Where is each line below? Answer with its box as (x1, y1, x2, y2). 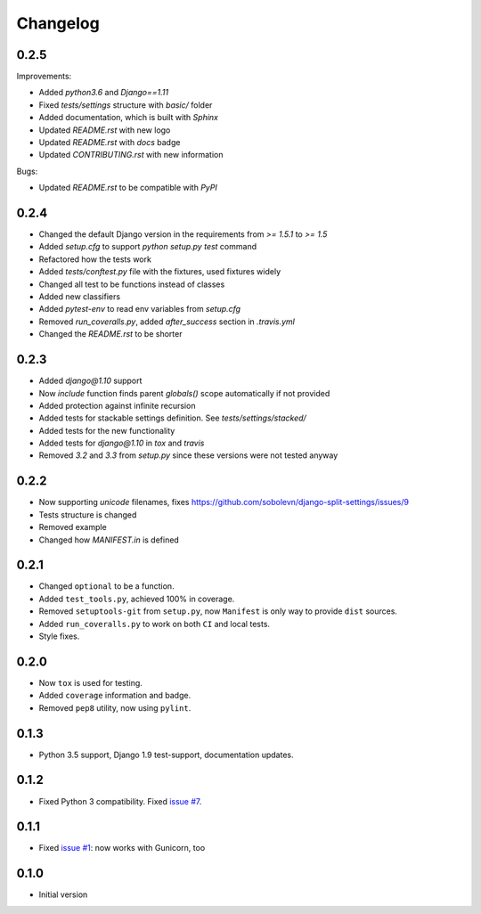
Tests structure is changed (38, 509, 137, 520)
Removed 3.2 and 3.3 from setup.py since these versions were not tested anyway (38, 450, 338, 461)
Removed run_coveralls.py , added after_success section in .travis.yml (38, 316, 296, 327)
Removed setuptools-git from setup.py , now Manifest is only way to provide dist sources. (38, 606, 398, 616)
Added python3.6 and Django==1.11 (38, 87, 169, 98)
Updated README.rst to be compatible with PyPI (38, 183, 217, 193)
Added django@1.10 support (38, 375, 143, 387)
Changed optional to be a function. (38, 581, 175, 592)
